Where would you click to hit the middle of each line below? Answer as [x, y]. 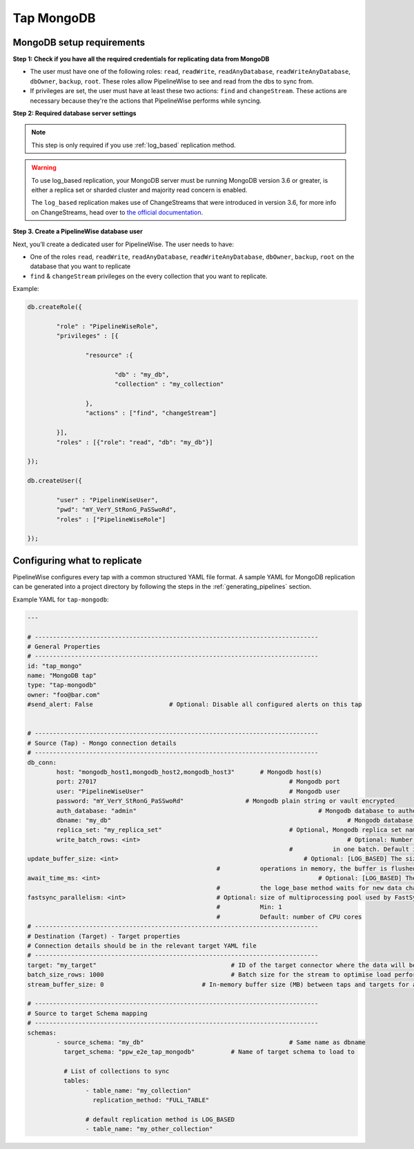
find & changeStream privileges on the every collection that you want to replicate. [149, 276]
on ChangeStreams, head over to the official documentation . [117, 212]
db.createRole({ [55, 307]
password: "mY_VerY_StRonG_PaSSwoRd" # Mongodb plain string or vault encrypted [225, 801]
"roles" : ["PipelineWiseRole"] [111, 519]
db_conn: [42, 762]
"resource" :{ [109, 356]
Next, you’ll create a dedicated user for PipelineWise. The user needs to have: [124, 244]
